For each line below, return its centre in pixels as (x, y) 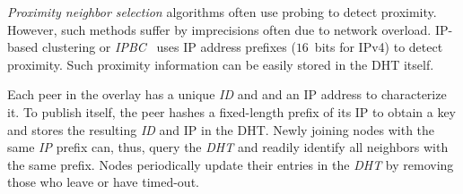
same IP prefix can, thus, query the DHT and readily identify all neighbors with (228, 147)
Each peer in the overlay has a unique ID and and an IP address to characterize (227, 94)
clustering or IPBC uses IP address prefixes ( (169, 47)
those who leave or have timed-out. (103, 182)
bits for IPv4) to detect (379, 47)
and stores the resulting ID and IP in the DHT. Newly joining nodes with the (221, 129)
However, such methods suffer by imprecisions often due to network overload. (219, 29)
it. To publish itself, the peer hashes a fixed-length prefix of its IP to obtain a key (232, 111)
